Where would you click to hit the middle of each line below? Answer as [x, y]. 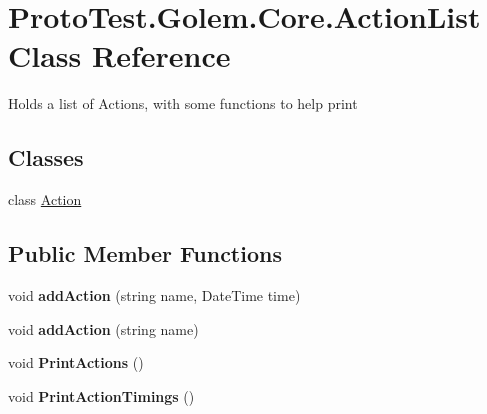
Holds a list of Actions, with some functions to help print [183, 103]
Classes [46, 157]
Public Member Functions [145, 253]
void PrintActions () [76, 362]
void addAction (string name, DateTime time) [154, 294]
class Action [45, 199]
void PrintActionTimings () [101, 395]
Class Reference [119, 55]
